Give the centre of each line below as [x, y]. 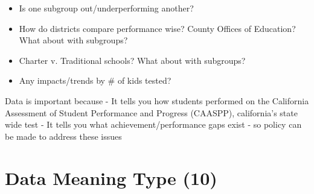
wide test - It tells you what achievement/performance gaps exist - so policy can [153, 124]
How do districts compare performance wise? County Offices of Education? [157, 28]
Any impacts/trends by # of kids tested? [95, 80]
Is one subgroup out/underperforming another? [106, 8]
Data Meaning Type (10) [111, 177]
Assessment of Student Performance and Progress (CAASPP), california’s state [151, 112]
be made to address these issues [63, 136]
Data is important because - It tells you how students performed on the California [157, 100]
